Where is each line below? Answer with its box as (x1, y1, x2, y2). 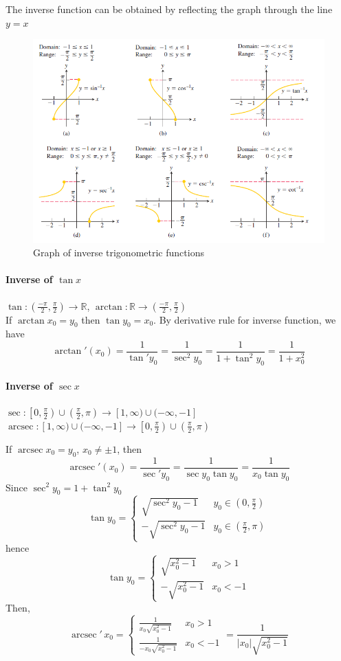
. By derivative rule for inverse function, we (153, 312, 336, 326)
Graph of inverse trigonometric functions (33, 245, 204, 260)
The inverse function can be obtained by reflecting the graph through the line (5, 2, 333, 16)
